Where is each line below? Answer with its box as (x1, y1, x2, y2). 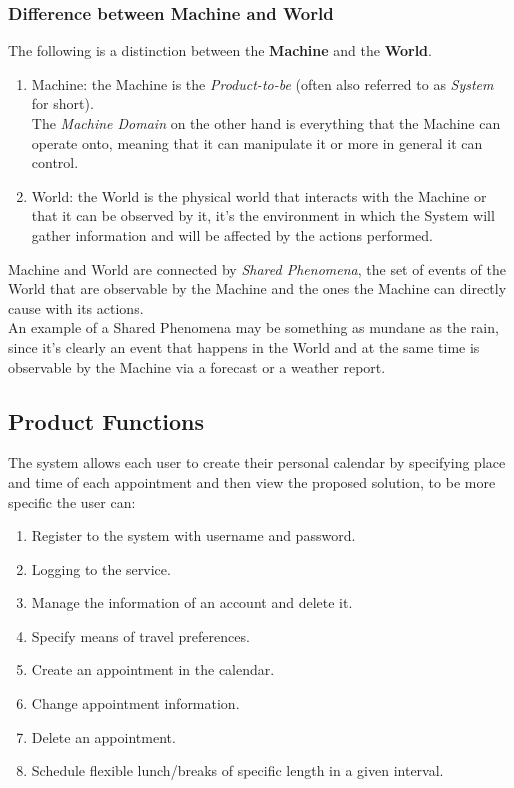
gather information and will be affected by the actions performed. (31, 224, 433, 245)
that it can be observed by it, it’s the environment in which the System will (31, 205, 495, 226)
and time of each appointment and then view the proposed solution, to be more (8, 471, 496, 492)
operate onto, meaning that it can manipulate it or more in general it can (31, 132, 483, 153)
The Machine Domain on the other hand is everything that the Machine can (31, 113, 501, 133)
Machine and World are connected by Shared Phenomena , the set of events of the (8, 258, 507, 279)
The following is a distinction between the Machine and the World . (8, 40, 432, 61)
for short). (31, 93, 94, 114)
